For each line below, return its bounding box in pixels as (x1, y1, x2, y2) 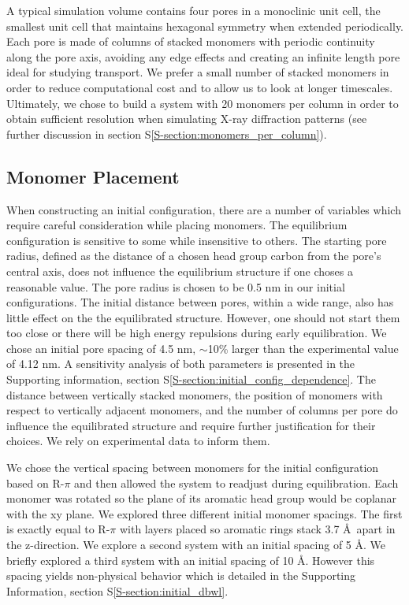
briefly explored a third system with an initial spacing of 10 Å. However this (6, 551, 375, 568)
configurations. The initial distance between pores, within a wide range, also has (6, 294, 394, 310)
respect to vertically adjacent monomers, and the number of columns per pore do (6, 402, 398, 418)
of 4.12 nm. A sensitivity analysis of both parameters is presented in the (6, 355, 355, 372)
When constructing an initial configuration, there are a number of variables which (6, 201, 401, 217)
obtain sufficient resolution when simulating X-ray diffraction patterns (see (6, 110, 367, 127)
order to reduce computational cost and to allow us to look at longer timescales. (6, 79, 393, 95)
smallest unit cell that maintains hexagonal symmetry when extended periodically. (6, 17, 404, 34)
